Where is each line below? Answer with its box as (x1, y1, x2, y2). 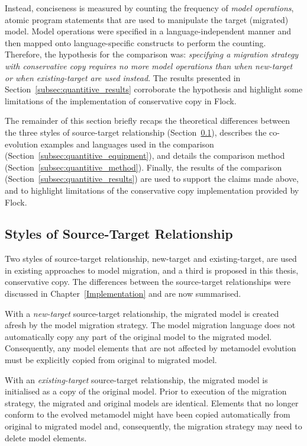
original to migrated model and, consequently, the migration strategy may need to (5, 420, 302, 432)
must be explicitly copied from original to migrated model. (5, 354, 217, 366)
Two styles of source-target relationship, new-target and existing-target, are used (5, 252, 297, 265)
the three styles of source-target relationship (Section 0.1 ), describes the (5, 126, 267, 138)
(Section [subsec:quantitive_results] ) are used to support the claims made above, (5, 172, 299, 185)
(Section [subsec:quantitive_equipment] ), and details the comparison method (5, 149, 285, 162)
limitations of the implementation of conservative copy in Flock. (5, 94, 237, 107)
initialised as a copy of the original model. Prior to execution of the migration (5, 385, 287, 397)
